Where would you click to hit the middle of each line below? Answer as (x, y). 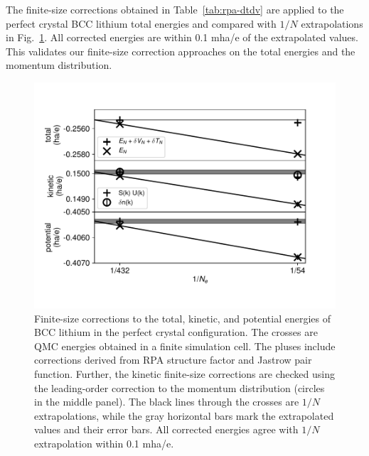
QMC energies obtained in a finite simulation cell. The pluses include (185, 346)
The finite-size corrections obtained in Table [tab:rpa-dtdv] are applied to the (175, 9)
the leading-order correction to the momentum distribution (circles (180, 387)
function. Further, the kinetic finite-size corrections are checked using (184, 373)
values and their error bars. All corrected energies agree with (166, 429)
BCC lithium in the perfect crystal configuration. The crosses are (176, 332)
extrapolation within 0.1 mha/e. (104, 443)
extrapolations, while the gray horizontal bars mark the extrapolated (184, 415)
